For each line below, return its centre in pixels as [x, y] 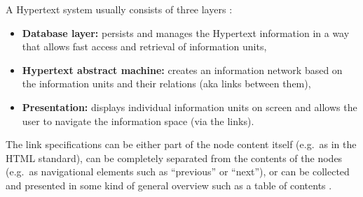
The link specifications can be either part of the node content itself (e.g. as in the [181, 144]
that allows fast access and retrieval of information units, [144, 46]
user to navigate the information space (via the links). [138, 121]
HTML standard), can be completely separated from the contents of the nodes [174, 158]
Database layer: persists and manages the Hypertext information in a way [186, 32]
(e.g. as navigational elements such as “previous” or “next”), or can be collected [178, 172]
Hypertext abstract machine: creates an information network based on [182, 70]
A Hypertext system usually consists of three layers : [119, 9]
